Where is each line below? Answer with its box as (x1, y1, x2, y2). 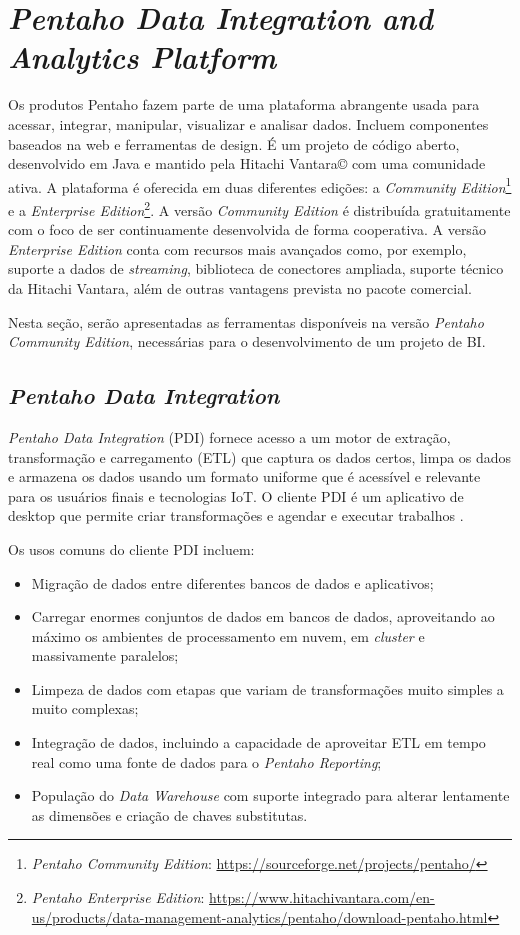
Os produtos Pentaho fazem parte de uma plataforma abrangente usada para (8, 94, 480, 115)
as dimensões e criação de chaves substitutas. (31, 804, 308, 825)
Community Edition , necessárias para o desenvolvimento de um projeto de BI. (8, 331, 486, 352)
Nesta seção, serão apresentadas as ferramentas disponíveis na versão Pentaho (8, 311, 484, 332)
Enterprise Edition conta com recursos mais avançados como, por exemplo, (8, 238, 467, 259)
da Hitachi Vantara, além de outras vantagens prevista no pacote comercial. (8, 277, 472, 298)
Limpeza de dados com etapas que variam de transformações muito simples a (31, 678, 504, 699)
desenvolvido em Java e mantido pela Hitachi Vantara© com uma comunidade (8, 153, 486, 174)
